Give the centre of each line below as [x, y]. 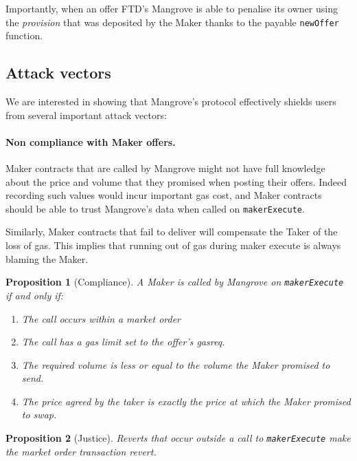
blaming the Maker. [47, 258]
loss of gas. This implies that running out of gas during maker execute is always [173, 245]
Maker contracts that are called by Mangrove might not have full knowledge [165, 168]
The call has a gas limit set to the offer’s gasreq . [123, 342]
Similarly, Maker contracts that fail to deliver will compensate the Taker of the [172, 232]
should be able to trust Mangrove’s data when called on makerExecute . [155, 208]
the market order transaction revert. [81, 451]
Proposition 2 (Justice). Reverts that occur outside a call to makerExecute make [178, 438]
